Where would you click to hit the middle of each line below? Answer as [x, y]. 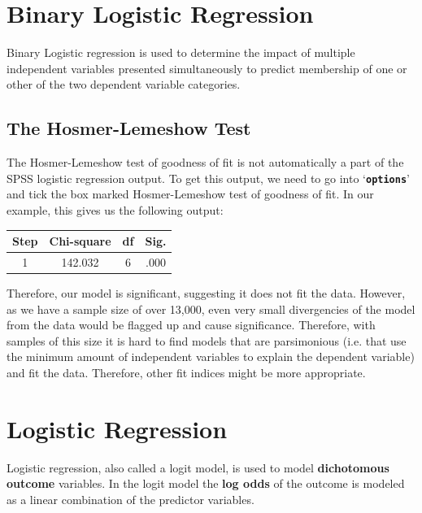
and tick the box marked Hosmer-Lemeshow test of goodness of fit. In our [190, 194]
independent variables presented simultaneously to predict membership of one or [207, 68]
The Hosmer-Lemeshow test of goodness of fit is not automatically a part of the [205, 162]
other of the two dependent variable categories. [124, 84]
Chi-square [80, 241]
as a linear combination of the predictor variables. [131, 499]
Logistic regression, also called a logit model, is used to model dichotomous [198, 467]
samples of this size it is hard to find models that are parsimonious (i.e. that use [207, 340]
